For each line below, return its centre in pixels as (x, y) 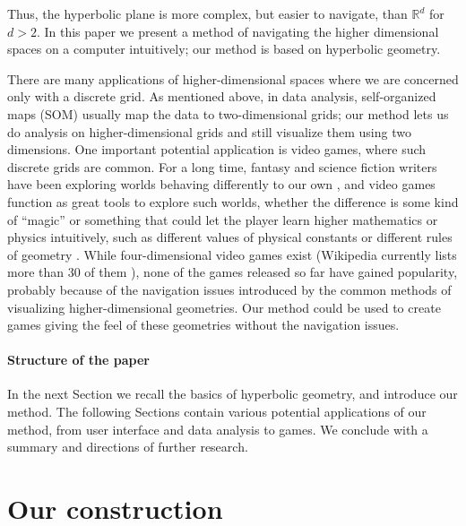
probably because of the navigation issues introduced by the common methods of (229, 289)
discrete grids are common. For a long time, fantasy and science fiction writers (222, 166)
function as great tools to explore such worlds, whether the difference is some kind (233, 201)
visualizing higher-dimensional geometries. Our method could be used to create (224, 307)
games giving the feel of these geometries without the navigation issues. (203, 325)
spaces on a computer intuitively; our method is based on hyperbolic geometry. (224, 49)
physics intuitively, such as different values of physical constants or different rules (230, 237)
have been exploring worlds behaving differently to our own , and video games (221, 184)
